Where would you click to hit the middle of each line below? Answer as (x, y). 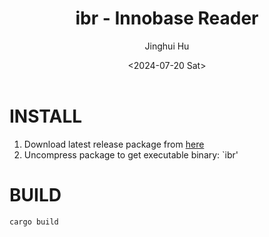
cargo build (34, 222)
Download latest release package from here (114, 144)
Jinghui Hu (167, 46)
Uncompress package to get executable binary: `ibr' (131, 154)
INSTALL (46, 116)
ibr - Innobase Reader (167, 18)
